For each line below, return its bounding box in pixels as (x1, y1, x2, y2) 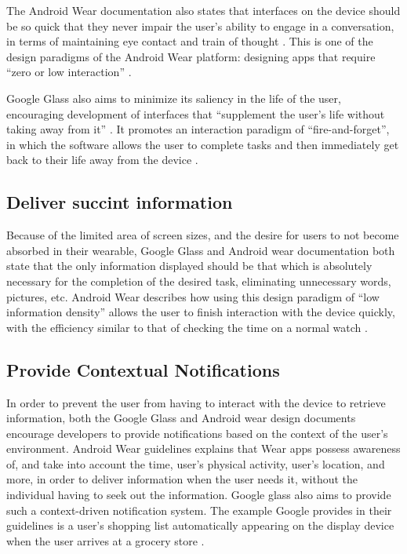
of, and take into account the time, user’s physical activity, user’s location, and (6, 455, 385, 472)
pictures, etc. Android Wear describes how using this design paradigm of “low (6, 288, 380, 304)
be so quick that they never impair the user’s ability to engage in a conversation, (6, 17, 394, 34)
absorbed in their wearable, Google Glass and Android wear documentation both (6, 242, 395, 258)
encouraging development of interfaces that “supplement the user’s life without (6, 105, 385, 122)
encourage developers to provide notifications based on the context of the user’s (6, 425, 388, 441)
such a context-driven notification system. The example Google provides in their (6, 501, 392, 518)
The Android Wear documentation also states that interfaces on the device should (6, 2, 401, 18)
